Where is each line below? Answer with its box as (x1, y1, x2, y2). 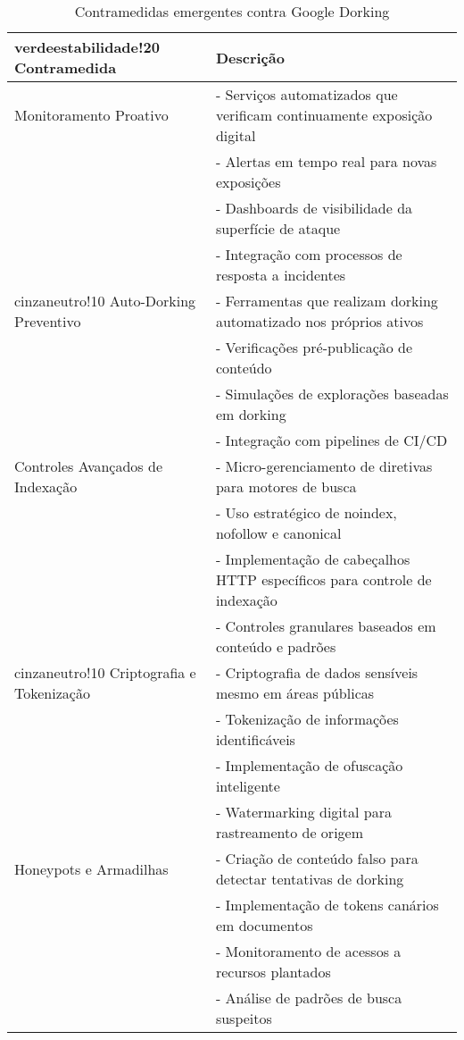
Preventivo (14, 311, 81, 331)
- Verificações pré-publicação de (215, 337, 413, 357)
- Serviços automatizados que (215, 84, 398, 105)
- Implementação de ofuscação (215, 755, 403, 776)
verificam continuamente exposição (215, 105, 433, 125)
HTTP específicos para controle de (215, 569, 432, 590)
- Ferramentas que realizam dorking (215, 290, 438, 311)
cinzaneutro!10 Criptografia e (14, 662, 196, 683)
